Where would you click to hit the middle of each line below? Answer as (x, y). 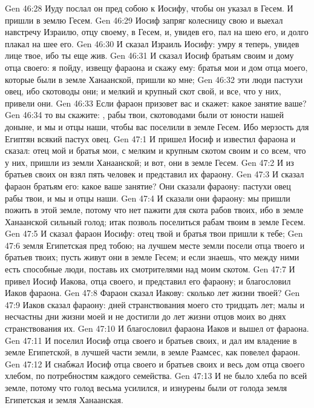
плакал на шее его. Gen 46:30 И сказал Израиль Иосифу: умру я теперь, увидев (152, 43)
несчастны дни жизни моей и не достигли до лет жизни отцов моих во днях (146, 316)
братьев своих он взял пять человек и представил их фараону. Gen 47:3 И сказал (155, 174)
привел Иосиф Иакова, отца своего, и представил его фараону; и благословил (148, 281)
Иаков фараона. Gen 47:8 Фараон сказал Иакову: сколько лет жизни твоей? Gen (152, 293)
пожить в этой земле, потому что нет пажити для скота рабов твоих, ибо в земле (154, 210)
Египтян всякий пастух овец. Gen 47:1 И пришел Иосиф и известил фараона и (150, 138)
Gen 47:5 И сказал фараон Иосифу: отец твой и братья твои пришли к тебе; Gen (154, 233)
